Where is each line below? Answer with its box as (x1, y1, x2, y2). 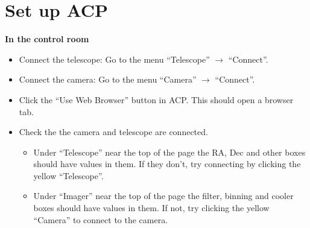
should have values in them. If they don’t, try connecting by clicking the (33, 157, 301, 170)
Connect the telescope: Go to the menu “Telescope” (19, 52, 210, 65)
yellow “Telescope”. (33, 169, 104, 182)
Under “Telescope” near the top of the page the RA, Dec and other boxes (33, 145, 306, 158)
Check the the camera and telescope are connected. (19, 125, 208, 138)
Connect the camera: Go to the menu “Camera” (19, 73, 197, 86)
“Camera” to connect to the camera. (33, 213, 168, 226)
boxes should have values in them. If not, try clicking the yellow (33, 201, 270, 214)
